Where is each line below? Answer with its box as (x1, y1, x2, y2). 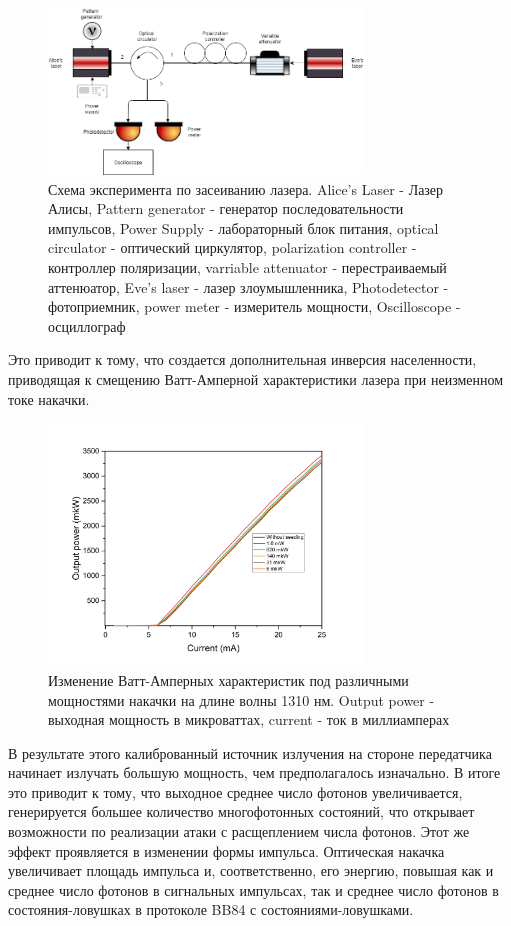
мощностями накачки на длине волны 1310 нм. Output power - (48, 689, 435, 710)
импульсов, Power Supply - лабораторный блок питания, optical (48, 217, 439, 238)
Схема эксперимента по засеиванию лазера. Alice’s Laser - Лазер (48, 178, 444, 199)
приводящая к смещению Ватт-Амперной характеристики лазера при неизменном (8, 368, 504, 389)
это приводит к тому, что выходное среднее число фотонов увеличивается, (8, 781, 463, 802)
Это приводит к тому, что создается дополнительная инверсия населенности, (8, 349, 477, 370)
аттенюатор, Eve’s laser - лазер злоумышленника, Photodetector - (48, 276, 449, 297)
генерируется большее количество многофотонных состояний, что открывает (8, 801, 475, 822)
